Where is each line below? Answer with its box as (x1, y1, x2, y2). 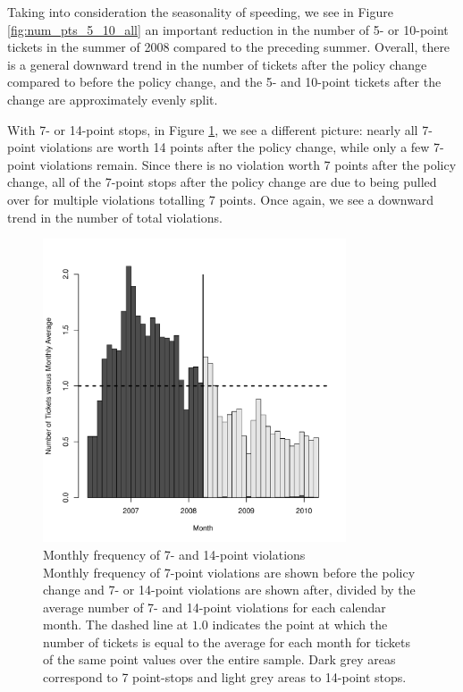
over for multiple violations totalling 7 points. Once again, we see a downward (7, 190, 434, 208)
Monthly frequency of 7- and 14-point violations (43, 544, 306, 563)
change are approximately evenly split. (7, 89, 218, 108)
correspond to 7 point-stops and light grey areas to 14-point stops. (43, 668, 407, 687)
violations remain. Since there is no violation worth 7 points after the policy (39, 155, 457, 173)
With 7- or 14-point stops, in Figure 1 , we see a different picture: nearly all (7, 120, 418, 139)
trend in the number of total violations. (7, 207, 223, 226)
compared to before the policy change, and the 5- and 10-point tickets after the (7, 72, 442, 91)
